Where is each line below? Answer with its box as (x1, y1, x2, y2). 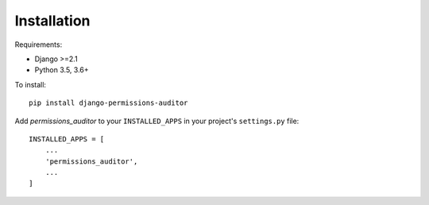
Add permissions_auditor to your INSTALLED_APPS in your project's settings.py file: (14, 116, 300, 126)
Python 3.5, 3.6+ (34, 65, 89, 75)
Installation (14, 12, 91, 29)
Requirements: (14, 40, 63, 49)
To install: (14, 79, 47, 89)
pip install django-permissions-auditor (29, 99, 188, 107)
